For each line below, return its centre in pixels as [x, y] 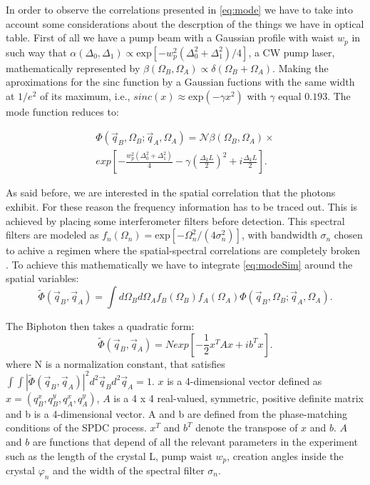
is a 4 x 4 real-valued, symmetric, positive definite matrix [238, 397]
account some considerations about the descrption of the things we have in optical [185, 23]
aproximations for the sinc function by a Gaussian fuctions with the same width [180, 82]
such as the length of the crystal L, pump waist [109, 455]
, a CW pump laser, [292, 52]
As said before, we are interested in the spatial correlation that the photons [171, 192]
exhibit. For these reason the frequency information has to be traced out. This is [182, 207]
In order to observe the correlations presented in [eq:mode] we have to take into [179, 9]
